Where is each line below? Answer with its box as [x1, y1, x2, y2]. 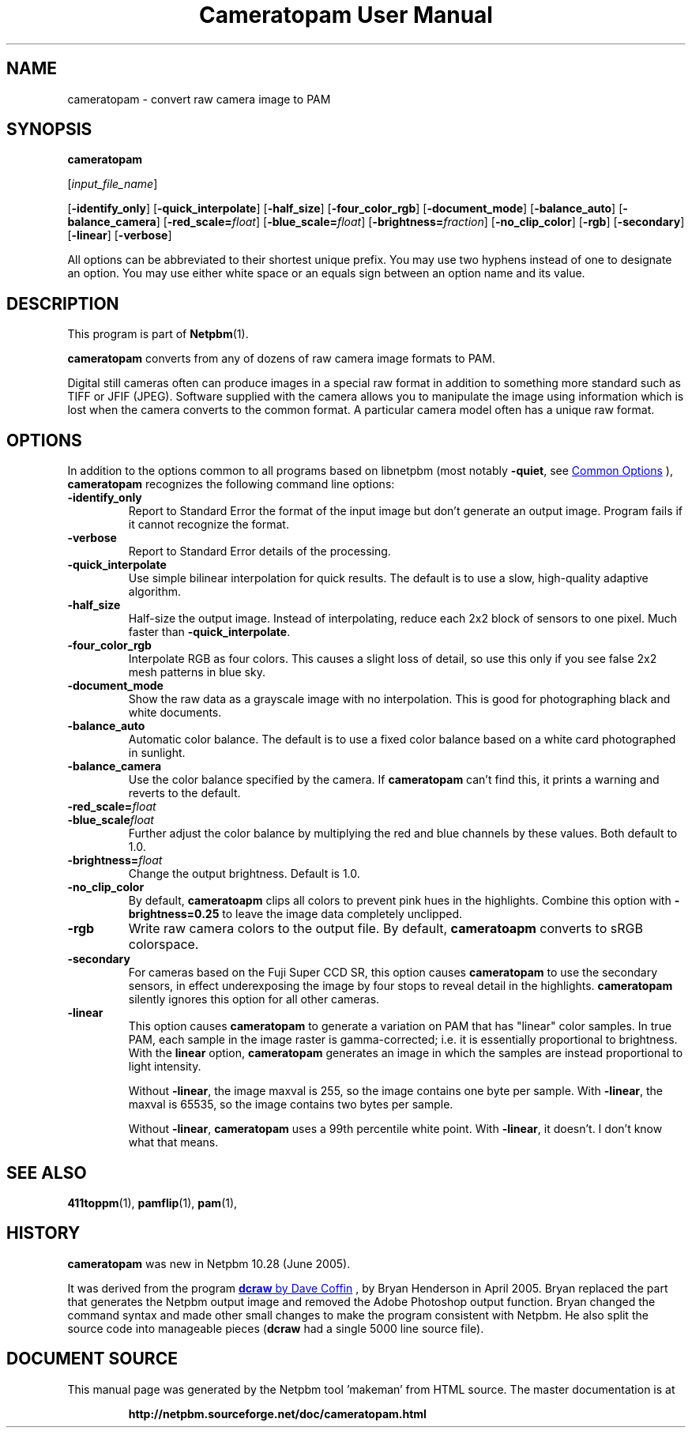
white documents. [128, 706, 222, 720]
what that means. [128, 1135, 219, 1150]
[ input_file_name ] [67, 177, 158, 191]
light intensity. [128, 1060, 201, 1074]
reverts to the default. [128, 786, 241, 800]
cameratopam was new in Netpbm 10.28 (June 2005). [67, 1256, 351, 1270]
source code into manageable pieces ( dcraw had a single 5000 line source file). [67, 1321, 484, 1335]
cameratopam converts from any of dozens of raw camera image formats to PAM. [67, 352, 495, 366]
